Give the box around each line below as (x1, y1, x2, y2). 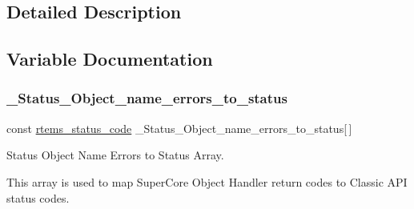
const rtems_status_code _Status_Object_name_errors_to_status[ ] (6, 119, 352, 136)
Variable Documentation (6, 46, 213, 71)
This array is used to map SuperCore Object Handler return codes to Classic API (6, 173, 408, 190)
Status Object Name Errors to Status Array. (6, 147, 224, 163)
